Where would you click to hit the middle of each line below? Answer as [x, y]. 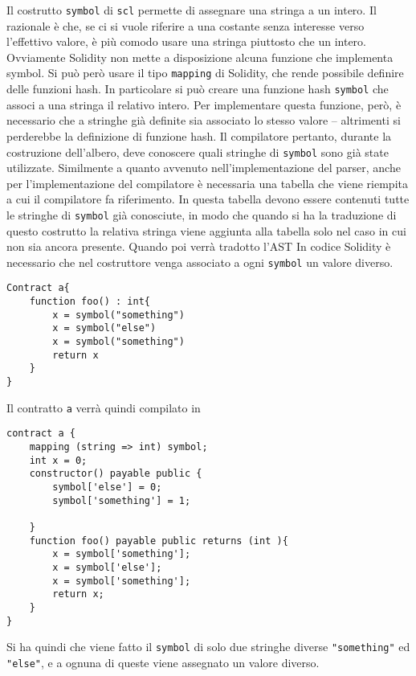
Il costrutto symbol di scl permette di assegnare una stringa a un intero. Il [192, 10]
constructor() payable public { [116, 474]
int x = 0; [58, 460]
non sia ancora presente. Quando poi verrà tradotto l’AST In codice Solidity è [199, 246]
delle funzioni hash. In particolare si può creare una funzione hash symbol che [198, 89]
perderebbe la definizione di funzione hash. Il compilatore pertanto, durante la [199, 135]
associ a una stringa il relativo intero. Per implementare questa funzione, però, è [204, 104]
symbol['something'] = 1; [122, 500]
